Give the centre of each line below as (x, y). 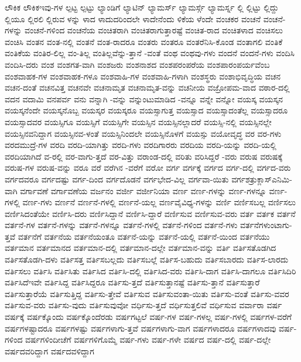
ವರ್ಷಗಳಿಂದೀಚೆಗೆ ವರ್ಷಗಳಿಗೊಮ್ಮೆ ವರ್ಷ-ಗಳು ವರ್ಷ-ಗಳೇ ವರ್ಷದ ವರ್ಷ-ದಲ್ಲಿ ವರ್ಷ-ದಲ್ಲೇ (148, 339)
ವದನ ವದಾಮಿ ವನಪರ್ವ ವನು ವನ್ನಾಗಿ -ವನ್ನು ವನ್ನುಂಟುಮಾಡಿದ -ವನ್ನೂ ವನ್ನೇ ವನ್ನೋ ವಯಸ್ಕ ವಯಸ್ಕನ (144, 99)
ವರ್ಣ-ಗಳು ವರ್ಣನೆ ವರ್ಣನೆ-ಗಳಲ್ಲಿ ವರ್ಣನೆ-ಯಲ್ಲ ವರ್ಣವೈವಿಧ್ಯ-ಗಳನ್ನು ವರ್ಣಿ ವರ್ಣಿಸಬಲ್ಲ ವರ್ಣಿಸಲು (159, 202)
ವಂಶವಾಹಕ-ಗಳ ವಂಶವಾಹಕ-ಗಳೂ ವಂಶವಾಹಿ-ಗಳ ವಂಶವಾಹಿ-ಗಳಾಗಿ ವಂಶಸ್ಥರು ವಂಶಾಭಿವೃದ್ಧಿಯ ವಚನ (143, 76)
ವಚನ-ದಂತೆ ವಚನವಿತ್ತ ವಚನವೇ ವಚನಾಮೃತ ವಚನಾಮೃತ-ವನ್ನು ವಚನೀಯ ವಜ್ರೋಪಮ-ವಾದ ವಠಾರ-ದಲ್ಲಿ (147, 87)
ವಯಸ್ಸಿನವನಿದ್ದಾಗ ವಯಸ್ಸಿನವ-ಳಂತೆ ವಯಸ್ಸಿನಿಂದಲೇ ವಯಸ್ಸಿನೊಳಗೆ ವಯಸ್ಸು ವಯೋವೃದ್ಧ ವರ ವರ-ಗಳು (143, 133)
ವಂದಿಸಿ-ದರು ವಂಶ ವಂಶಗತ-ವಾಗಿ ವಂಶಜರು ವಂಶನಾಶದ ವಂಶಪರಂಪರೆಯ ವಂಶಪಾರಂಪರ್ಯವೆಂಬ (137, 64)
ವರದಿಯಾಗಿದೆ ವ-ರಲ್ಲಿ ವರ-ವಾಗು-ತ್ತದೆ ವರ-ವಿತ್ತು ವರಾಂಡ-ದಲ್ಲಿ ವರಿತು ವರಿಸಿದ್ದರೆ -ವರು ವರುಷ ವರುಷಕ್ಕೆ (144, 156)
